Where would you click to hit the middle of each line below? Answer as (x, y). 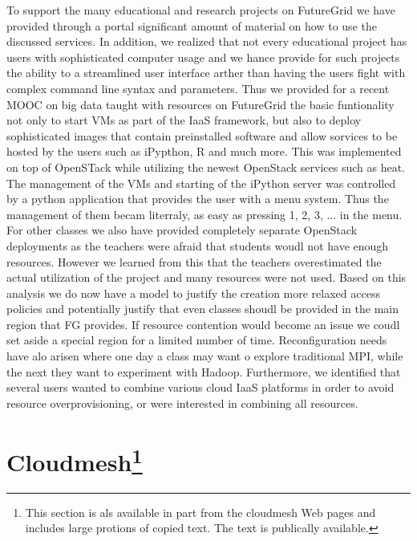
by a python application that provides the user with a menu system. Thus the (198, 199)
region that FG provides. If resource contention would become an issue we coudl (203, 324)
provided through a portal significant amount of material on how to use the (192, 25)
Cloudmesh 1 (75, 460)
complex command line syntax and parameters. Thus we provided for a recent (198, 88)
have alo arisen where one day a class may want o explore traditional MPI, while (205, 356)
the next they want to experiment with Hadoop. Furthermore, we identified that (204, 371)
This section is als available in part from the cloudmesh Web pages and (200, 512)
